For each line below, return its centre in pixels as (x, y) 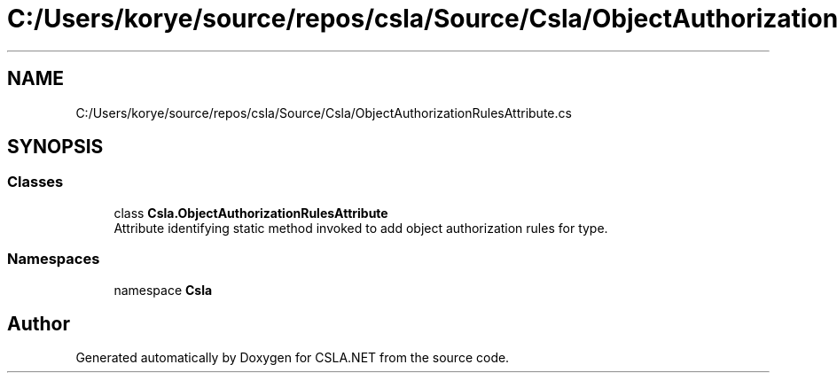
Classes (35, 182)
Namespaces (54, 259)
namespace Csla (163, 290)
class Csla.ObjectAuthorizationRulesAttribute (251, 213)
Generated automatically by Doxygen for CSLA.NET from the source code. (293, 358)
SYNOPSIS (55, 147)
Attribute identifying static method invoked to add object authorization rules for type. (361, 228)
